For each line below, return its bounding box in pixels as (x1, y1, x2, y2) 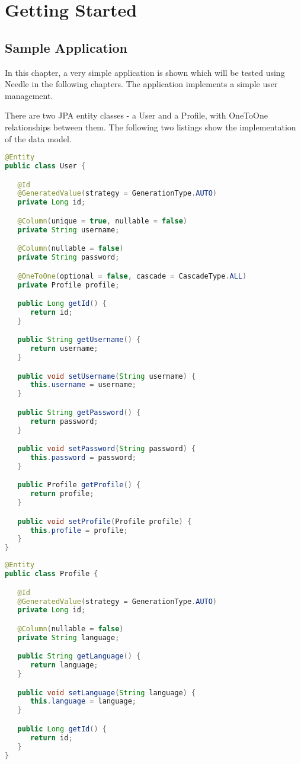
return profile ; (30, 490, 94, 498)
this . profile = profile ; (30, 526, 128, 535)
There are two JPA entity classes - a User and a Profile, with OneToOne (5, 109, 268, 122)
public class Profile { (5, 570, 98, 578)
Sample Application (5, 38, 128, 56)
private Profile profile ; (17, 280, 120, 289)
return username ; (30, 344, 98, 353)
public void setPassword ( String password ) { (17, 445, 196, 453)
